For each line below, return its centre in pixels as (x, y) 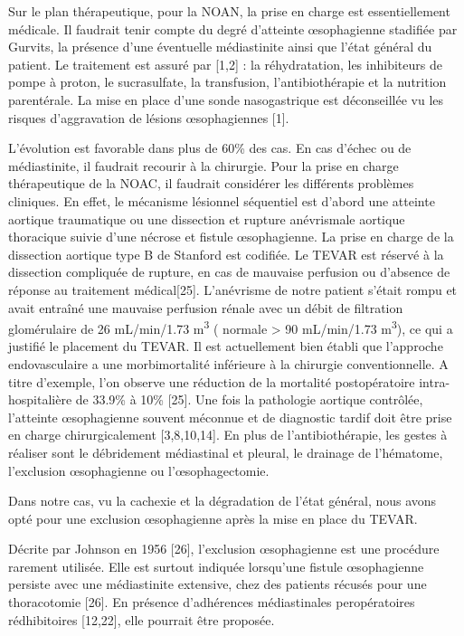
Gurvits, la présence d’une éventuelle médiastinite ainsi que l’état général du (220, 47)
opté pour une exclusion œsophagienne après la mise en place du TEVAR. (213, 518)
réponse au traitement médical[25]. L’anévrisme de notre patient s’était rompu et (233, 289)
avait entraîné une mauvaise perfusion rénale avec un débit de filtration (206, 307)
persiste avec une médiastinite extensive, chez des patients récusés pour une (218, 584)
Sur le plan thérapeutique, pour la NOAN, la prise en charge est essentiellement (229, 11)
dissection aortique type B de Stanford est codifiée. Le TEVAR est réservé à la (226, 254)
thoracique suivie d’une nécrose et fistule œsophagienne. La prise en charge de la (231, 237)
